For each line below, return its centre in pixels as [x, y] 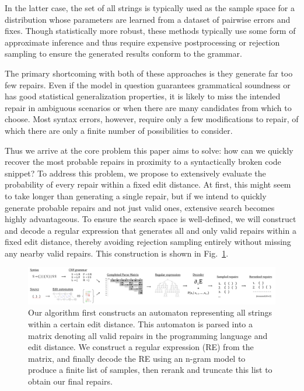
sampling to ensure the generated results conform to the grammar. [123, 53]
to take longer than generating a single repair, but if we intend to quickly [136, 195]
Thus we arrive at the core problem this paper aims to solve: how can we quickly [149, 150]
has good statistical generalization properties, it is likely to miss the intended [143, 96]
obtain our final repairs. [70, 381]
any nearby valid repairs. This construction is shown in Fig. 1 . [117, 253]
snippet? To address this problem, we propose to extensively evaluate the [135, 173]
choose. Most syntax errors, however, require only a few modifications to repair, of [152, 119]
